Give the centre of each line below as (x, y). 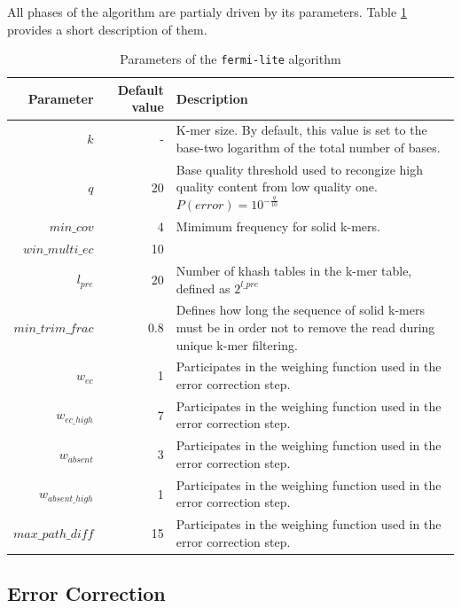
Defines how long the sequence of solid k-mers (300, 310)
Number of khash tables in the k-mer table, (294, 270)
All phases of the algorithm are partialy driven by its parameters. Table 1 (207, 12)
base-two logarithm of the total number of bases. (308, 147)
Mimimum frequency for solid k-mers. (278, 226)
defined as (203, 288)
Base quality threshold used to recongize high (299, 169)
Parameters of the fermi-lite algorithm (230, 59)
